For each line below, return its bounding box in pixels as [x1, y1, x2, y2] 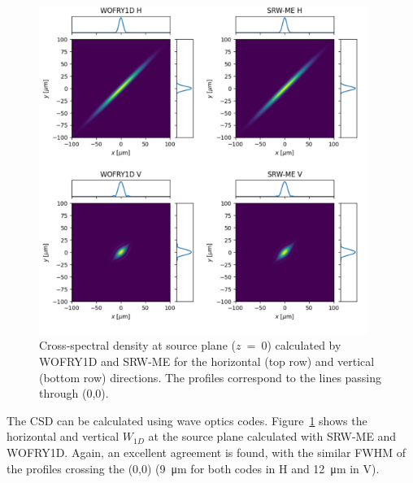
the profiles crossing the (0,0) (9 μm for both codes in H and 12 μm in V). [7, 459, 380, 476]
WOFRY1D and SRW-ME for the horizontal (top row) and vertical [39, 352, 375, 369]
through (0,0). [39, 385, 109, 402]
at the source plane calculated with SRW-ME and [148, 428, 397, 445]
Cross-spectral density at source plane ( [39, 337, 236, 354]
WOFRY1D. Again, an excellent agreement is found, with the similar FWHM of [7, 443, 406, 460]
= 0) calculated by [246, 337, 341, 354]
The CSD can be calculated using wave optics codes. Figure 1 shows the [7, 411, 367, 429]
